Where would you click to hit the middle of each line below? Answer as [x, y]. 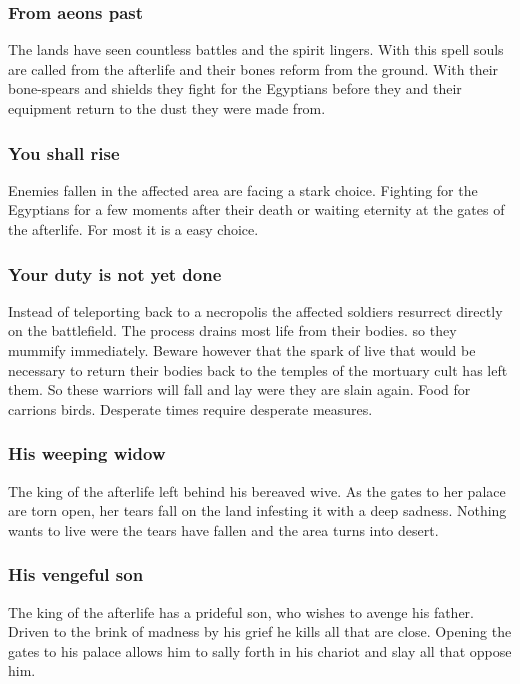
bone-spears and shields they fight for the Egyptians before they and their [235, 88]
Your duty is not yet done [115, 273]
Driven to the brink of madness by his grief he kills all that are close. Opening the [260, 631]
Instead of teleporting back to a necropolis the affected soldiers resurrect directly [255, 310]
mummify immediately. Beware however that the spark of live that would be [242, 350]
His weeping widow [87, 453]
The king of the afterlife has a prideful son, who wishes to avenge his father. [241, 611]
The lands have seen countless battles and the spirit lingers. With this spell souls [256, 49]
